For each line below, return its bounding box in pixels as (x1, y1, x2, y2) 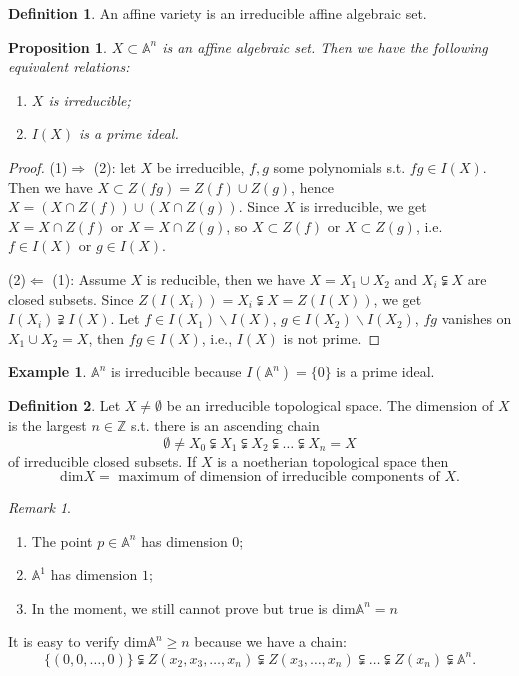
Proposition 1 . (8, 36, 107, 57)
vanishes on (441, 308, 512, 329)
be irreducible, (156, 156, 245, 177)
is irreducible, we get (300, 196, 427, 217)
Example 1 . (8, 361, 87, 382)
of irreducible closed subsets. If (8, 450, 197, 471)
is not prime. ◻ (283, 327, 381, 348)
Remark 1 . (8, 497, 71, 518)
